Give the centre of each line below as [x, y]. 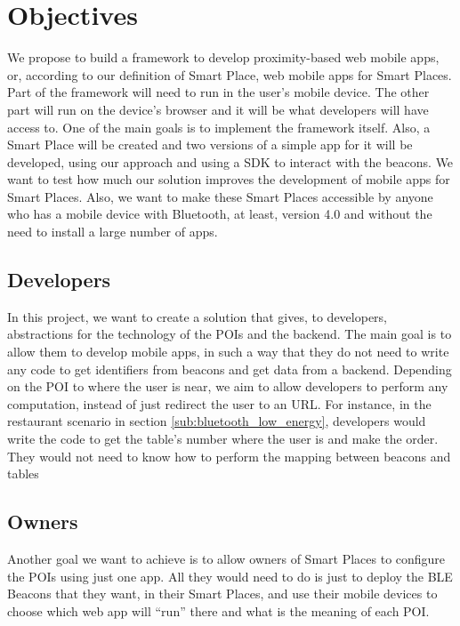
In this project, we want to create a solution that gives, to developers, [197, 316]
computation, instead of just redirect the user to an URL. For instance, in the [219, 403]
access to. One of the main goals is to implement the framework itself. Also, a [219, 127]
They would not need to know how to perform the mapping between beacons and [229, 456]
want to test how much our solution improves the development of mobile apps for [229, 179]
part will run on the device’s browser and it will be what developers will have [218, 109]
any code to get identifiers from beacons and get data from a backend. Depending [230, 369]
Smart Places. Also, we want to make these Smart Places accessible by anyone [220, 196]
